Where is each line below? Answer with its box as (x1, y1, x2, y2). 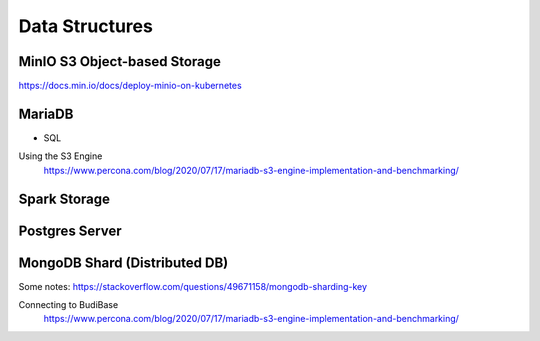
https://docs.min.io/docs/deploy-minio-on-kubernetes (18, 80, 242, 92)
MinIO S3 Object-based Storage (18, 53, 222, 70)
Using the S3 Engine (18, 150, 103, 162)
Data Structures (18, 15, 154, 37)
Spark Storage (18, 190, 110, 207)
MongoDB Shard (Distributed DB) (18, 254, 229, 271)
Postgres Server (18, 222, 122, 239)
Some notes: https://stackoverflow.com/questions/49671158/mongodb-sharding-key (18, 280, 368, 292)
